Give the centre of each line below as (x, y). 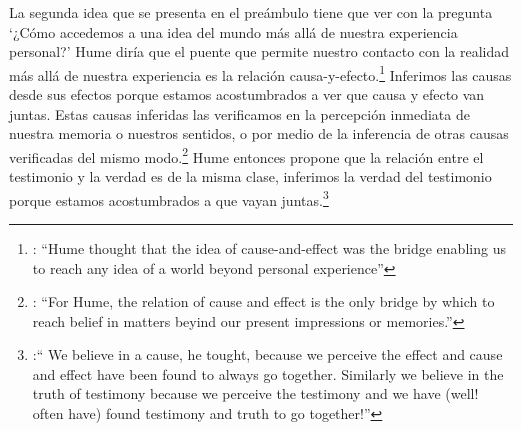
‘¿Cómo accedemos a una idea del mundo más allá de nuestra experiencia (233, 31)
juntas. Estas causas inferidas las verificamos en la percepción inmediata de (239, 113)
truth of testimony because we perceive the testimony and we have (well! (255, 393)
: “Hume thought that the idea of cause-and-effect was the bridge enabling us (269, 247)
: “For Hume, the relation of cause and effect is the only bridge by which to (263, 301)
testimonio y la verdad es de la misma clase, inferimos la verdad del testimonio (250, 176)
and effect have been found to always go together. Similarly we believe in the (268, 373)
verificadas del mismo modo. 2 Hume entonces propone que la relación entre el (246, 155)
